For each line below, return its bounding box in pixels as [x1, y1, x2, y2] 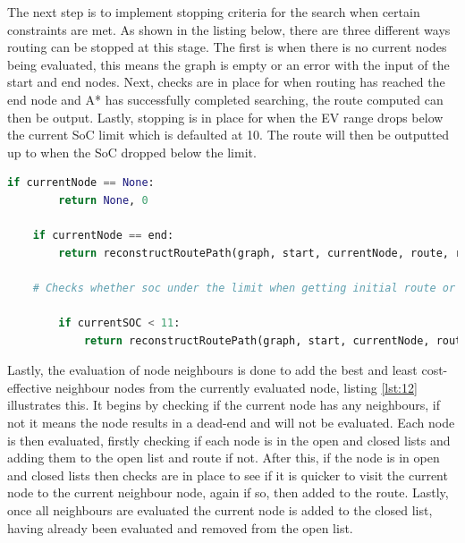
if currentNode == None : [7, 176, 155, 190]
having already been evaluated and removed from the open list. [7, 518, 353, 537]
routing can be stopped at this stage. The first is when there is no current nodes [7, 38, 447, 56]
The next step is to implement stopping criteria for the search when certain [7, 3, 420, 21]
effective [7, 378, 52, 396]
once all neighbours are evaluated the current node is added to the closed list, [7, 501, 433, 520]
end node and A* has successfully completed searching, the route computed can [7, 89, 444, 108]
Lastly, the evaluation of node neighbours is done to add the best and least [7, 361, 418, 379]
